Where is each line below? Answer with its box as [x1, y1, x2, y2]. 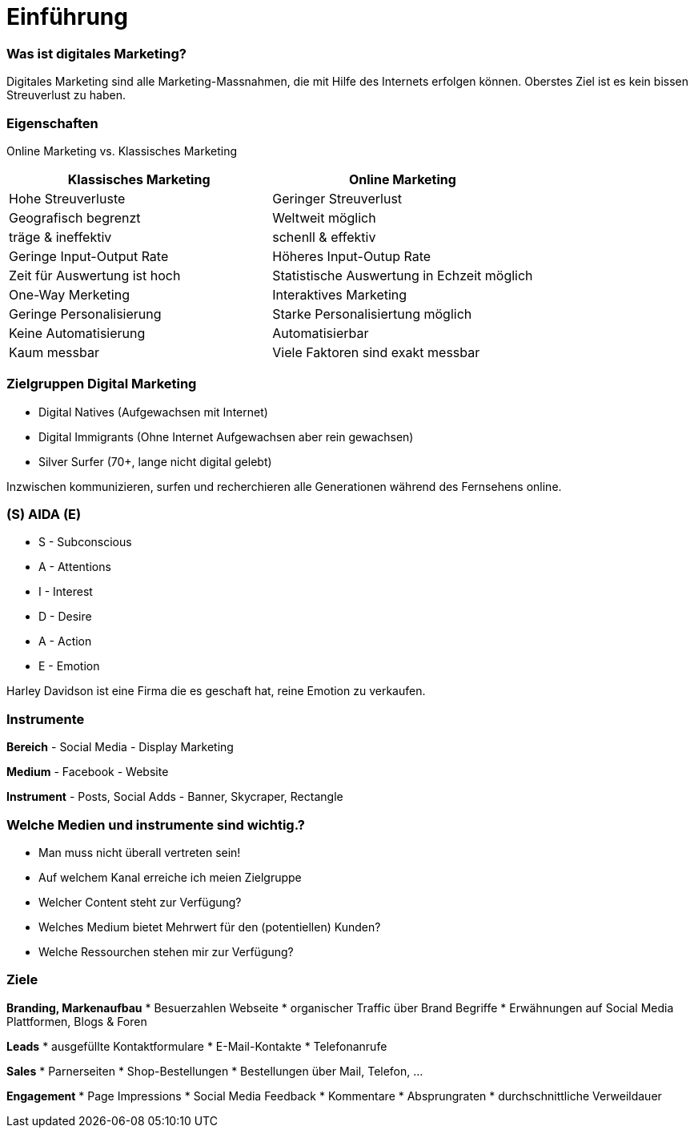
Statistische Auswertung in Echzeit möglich [272, 267, 533, 283]
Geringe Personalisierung [9, 305, 162, 322]
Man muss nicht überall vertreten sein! [38, 845, 241, 859]
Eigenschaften [6, 115, 98, 131]
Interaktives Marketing [272, 286, 407, 303]
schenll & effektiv [272, 228, 376, 245]
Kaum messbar [9, 344, 99, 360]
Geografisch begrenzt [9, 209, 141, 226]
